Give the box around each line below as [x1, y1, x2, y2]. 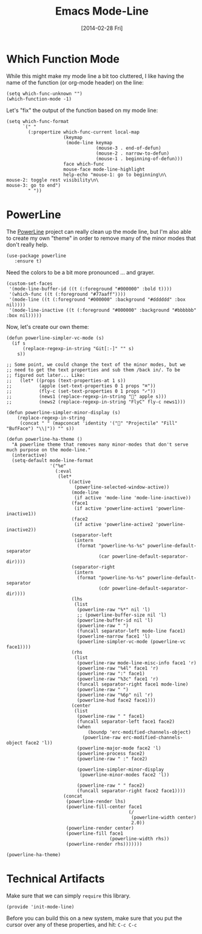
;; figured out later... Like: [6, 372, 86, 378]
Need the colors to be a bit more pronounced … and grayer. [6, 269, 155, 276]
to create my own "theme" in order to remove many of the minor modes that [6, 234, 196, 242]
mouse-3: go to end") [6, 182, 61, 188]
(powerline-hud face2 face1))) [76, 697, 156, 703]
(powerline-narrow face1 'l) [76, 633, 150, 639]
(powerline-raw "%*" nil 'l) [76, 606, 150, 613]
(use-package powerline [6, 253, 67, 259]
